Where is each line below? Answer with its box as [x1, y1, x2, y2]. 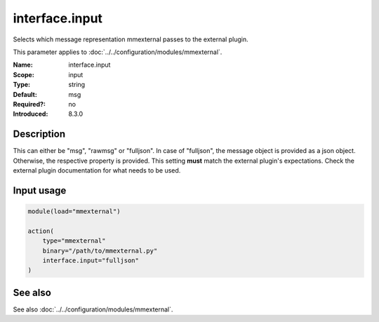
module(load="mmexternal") [27, 207, 121, 215]
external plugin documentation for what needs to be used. [13, 166, 181, 175]
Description [13, 128, 66, 140]
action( [27, 227, 54, 235]
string [68, 81, 86, 89]
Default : [13, 90, 38, 98]
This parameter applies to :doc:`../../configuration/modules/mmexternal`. [13, 48, 222, 56]
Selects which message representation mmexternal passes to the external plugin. [13, 35, 248, 43]
